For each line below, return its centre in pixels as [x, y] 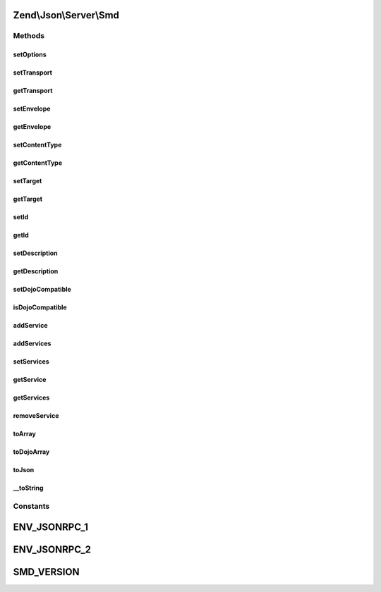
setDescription [35, 253]
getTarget [28, 199]
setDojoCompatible [42, 290]
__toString [28, 488]
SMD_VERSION [47, 572]
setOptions [30, 55]
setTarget [28, 181]
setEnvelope [32, 109]
